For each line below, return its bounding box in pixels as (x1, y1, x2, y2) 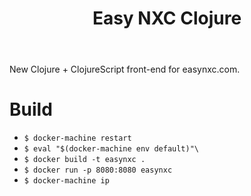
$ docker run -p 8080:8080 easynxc (23, 165, 173, 176)
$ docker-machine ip (23, 176, 110, 186)
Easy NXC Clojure (92, 7, 242, 30)
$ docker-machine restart (23, 133, 132, 144)
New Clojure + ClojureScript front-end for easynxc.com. (9, 63, 241, 76)
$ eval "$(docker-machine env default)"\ (23, 144, 199, 154)
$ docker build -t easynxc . (23, 155, 146, 165)
